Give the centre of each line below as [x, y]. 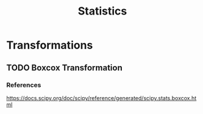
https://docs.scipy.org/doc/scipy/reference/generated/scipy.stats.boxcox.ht [101, 98]
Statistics [102, 11]
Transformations [50, 45]
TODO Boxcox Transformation [65, 68]
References [24, 85]
